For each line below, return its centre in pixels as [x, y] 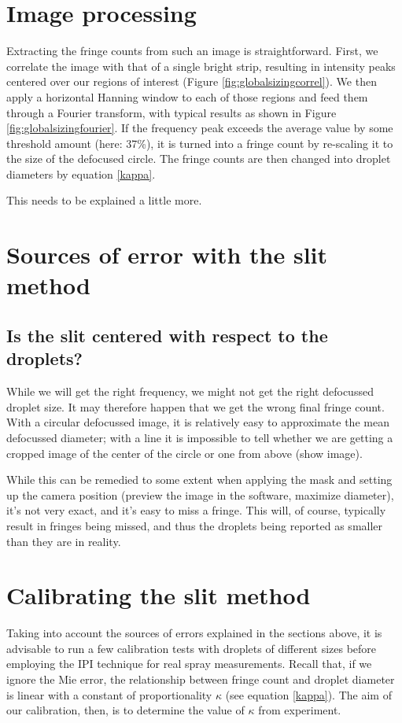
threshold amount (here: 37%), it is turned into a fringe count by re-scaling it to [200, 143]
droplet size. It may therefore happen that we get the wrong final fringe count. [195, 406]
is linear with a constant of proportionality [109, 694]
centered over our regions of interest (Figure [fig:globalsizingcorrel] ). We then [192, 81]
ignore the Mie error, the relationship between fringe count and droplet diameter [201, 679]
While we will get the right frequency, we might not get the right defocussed [190, 391]
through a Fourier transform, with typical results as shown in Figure [171, 112]
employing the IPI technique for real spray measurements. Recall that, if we [189, 664]
